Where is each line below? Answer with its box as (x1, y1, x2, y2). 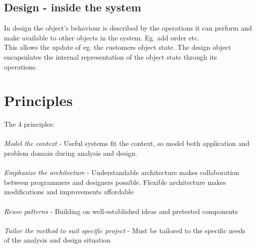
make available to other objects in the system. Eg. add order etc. (4, 32, 199, 42)
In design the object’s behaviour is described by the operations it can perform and (4, 23, 252, 33)
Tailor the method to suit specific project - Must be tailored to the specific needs (4, 225, 246, 235)
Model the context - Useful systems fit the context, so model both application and (4, 138, 250, 148)
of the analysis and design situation (4, 235, 111, 245)
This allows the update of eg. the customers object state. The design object (4, 42, 231, 52)
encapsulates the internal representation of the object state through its (4, 51, 217, 62)
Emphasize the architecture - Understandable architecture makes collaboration (4, 167, 239, 177)
